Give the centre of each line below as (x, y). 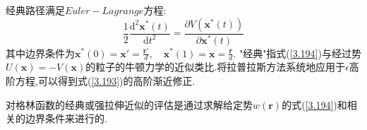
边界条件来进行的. (66, 118)
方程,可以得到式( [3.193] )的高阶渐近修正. (105, 80)
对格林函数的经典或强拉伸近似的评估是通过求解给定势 (129, 104)
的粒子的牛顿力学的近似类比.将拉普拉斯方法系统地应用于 (216, 67)
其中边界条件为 (40, 53)
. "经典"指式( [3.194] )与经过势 (297, 53)
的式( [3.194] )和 (314, 104)
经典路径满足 (35, 10)
